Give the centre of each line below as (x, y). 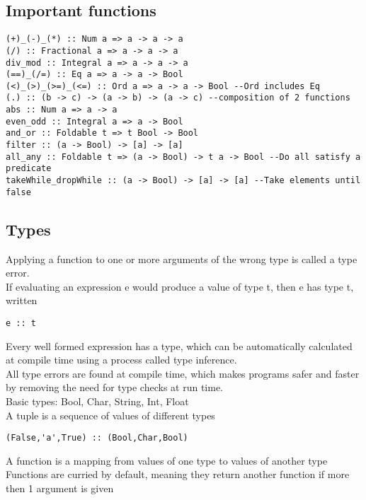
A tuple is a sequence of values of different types (110, 415)
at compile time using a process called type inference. (121, 360)
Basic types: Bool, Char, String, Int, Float (97, 401)
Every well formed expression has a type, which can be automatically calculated (179, 345)
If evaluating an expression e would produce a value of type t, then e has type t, (180, 286)
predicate (29, 169)
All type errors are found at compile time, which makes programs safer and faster (183, 373)
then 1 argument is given (60, 488)
